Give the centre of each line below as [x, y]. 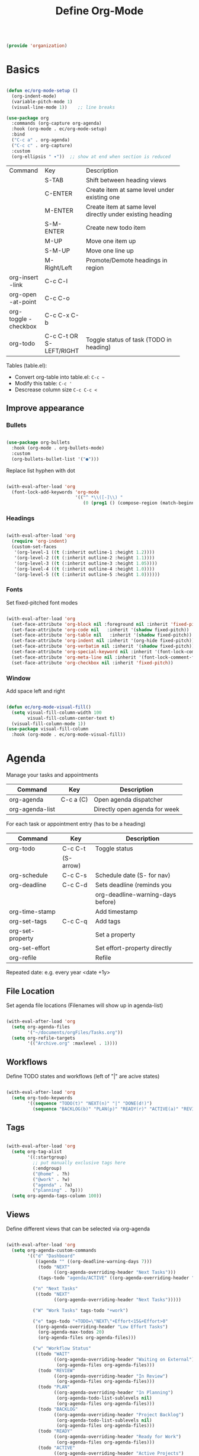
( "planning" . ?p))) [58, 1191]
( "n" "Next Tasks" [55, 1289]
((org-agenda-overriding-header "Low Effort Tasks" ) [102, 1327]
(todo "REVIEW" [57, 1370]
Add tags [108, 922]
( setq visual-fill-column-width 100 [57, 713]
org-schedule [29, 875]
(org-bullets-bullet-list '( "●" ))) [55, 459]
